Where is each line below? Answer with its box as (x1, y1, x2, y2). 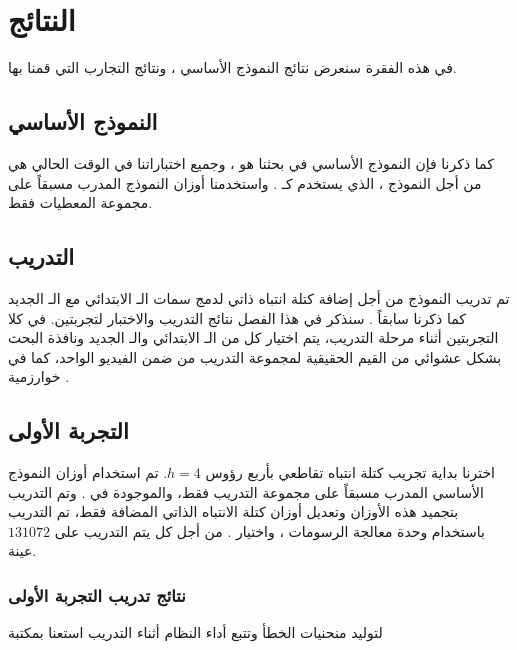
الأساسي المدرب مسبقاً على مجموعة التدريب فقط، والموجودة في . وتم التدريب (8, 481, 484, 502)
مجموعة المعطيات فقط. (8, 192, 153, 213)
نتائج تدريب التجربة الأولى (8, 582, 186, 607)
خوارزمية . (8, 366, 70, 387)
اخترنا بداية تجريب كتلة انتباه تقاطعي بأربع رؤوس (205, 462, 495, 483)
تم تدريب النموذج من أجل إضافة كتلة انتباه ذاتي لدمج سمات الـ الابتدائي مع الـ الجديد (8, 287, 510, 308)
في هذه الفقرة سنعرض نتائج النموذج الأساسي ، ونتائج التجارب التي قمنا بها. (8, 57, 457, 78)
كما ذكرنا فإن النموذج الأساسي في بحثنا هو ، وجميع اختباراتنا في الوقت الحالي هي (8, 152, 494, 173)
